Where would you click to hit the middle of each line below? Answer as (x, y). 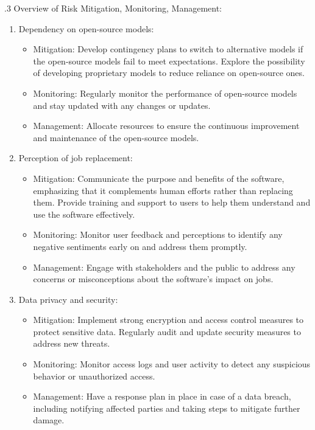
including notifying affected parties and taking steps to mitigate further (167, 408)
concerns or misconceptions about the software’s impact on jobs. (153, 279)
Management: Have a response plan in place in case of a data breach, (162, 396)
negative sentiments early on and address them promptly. (140, 246)
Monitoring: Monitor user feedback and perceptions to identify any (158, 234)
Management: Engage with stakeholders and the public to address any (164, 267)
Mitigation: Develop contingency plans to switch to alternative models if (168, 49)
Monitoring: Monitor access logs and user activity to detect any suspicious (172, 364)
